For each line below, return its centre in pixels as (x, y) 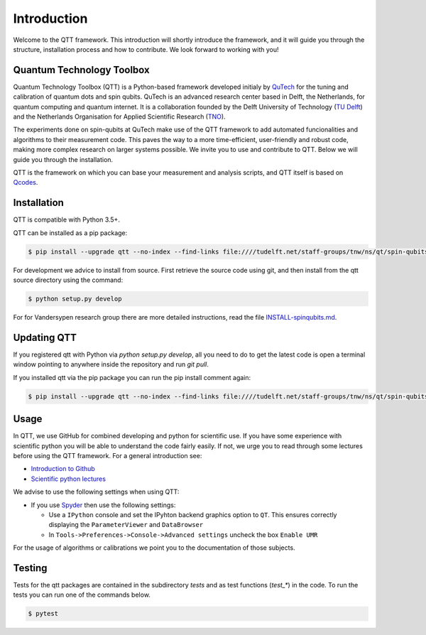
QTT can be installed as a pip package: (70, 233)
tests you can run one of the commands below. (82, 595)
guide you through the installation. (63, 159)
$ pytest (43, 614)
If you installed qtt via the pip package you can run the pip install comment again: (132, 377)
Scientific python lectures (69, 479)
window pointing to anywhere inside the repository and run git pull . (111, 364)
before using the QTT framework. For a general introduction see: (108, 455)
